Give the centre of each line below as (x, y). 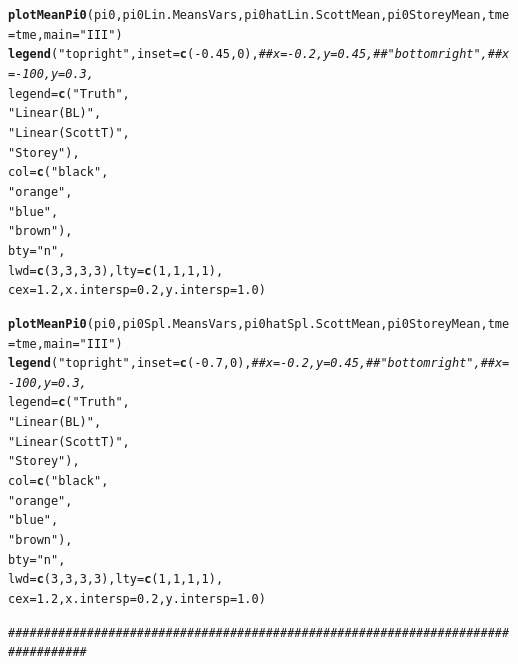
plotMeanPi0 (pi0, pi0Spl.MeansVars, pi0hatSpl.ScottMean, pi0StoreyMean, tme (259, 323)
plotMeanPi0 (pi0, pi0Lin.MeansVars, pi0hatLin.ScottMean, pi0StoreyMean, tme (259, 15)
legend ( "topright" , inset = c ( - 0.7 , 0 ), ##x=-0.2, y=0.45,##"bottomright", (244, 363)
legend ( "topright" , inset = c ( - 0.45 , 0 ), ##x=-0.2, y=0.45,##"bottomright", (248, 54)
